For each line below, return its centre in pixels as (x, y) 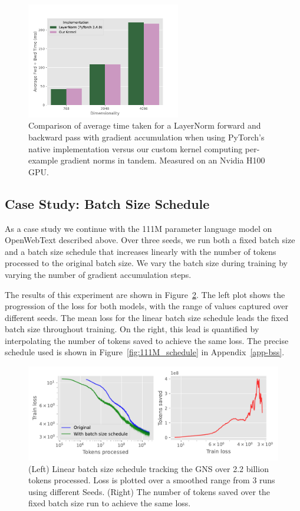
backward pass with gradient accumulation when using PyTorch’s (146, 137)
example (43, 160)
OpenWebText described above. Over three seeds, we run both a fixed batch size (150, 240)
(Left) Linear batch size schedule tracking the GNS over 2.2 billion (149, 468)
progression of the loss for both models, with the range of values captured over (146, 306)
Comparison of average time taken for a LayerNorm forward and (145, 125)
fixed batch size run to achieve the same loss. (110, 503)
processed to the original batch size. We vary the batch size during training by (146, 263)
